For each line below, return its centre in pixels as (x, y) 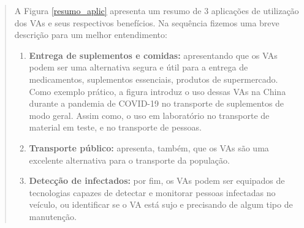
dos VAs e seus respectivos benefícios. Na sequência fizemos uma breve (147, 22)
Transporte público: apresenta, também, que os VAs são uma (149, 147)
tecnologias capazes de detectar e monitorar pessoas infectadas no (152, 192)
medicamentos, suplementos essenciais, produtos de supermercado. (154, 79)
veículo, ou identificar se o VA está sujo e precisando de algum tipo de (161, 204)
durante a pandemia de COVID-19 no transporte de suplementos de (157, 103)
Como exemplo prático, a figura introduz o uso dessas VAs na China (158, 91)
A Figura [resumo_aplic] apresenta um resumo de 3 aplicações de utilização (157, 10)
